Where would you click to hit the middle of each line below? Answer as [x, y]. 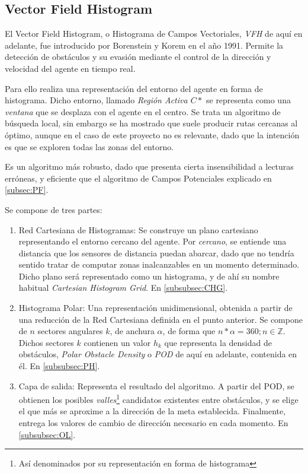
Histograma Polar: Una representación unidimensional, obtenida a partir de [155, 308]
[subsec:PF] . [27, 190]
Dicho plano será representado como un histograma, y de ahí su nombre [149, 276]
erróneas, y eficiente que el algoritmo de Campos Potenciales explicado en [138, 178]
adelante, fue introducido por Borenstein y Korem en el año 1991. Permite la [144, 45]
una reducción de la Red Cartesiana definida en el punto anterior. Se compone [161, 319]
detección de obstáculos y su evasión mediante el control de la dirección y [138, 57]
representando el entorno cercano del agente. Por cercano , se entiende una [153, 241]
